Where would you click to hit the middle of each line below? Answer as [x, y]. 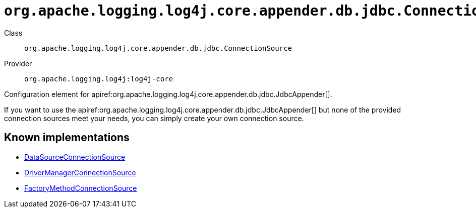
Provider [18, 63]
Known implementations [67, 138]
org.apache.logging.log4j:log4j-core [99, 79]
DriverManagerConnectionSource [80, 172]
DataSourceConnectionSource [75, 157]
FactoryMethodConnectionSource [81, 188]
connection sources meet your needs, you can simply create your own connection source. [154, 118]
